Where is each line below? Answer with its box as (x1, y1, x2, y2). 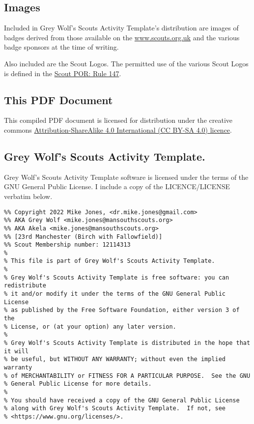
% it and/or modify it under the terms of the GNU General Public (4, 290, 226, 298)
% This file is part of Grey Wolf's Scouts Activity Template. (4, 257, 215, 265)
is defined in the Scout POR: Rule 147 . (4, 68, 121, 78)
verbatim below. (4, 191, 53, 201)
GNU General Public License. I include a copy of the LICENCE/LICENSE (4, 181, 230, 192)
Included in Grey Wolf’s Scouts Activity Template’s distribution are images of (4, 23, 239, 33)
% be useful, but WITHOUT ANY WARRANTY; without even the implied (4, 356, 226, 363)
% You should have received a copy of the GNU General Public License (4, 396, 240, 404)
